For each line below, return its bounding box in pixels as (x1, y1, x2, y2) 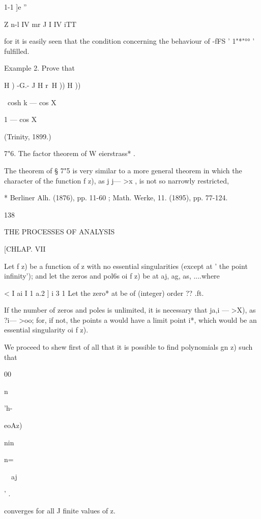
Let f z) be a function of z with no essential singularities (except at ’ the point (4, 260, 248, 271)
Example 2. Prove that (4, 63, 75, 73)
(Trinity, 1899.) (4, 131, 51, 141)
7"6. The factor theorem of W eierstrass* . (4, 148, 135, 159)
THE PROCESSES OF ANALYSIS (4, 226, 115, 237)
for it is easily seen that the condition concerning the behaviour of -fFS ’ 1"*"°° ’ (4, 36, 255, 46)
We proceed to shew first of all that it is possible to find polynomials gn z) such (4, 342, 253, 352)
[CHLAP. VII (4, 243, 46, 254)
